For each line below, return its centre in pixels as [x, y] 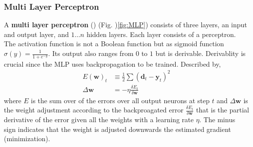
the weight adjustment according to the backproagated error [94, 110]
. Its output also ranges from [91, 53]
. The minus [217, 119]
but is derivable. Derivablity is [200, 53]
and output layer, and [36, 34]
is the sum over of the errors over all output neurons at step [120, 100]
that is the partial [222, 110]
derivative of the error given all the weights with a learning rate [99, 119]
